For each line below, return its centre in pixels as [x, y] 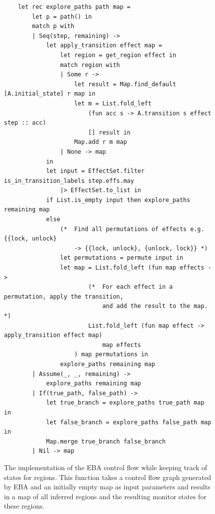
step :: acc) [25, 123]
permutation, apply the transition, [64, 296]
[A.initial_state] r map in [50, 94]
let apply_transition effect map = [104, 46]
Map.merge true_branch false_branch [106, 441]
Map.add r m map [101, 142]
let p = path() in [62, 17]
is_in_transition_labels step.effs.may [69, 181]
